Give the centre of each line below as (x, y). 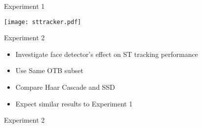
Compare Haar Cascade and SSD (65, 87)
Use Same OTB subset (49, 70)
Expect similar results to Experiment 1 (74, 103)
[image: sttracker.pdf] (43, 22)
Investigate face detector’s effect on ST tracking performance (107, 54)
